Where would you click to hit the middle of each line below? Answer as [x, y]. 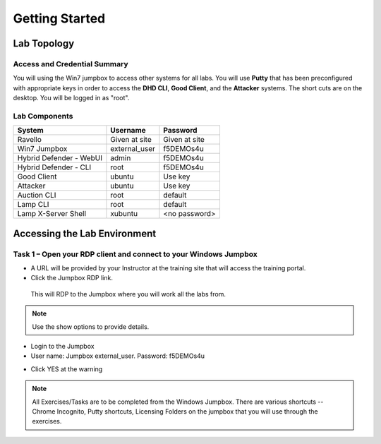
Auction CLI [37, 196]
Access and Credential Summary [71, 64]
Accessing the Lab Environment [85, 233]
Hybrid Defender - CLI [54, 167]
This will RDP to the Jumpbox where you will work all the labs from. [128, 294]
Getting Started [59, 18]
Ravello [30, 140]
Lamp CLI [33, 205]
